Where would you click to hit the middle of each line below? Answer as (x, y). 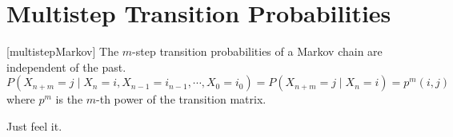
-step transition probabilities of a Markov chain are (257, 51)
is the (69, 99)
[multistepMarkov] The (63, 51)
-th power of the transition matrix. (181, 99)
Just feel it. (34, 125)
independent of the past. (66, 67)
